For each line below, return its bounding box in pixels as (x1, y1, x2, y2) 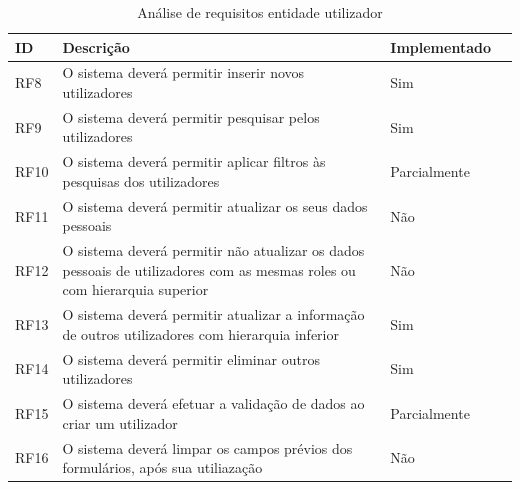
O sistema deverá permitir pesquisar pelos (62, 106, 320, 127)
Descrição (62, 36, 130, 57)
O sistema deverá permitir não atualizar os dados (62, 240, 365, 261)
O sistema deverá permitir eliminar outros (62, 348, 320, 369)
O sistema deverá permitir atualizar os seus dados (62, 195, 368, 216)
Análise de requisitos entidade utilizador (137, 2, 383, 22)
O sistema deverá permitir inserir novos (62, 62, 305, 83)
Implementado (390, 36, 491, 57)
